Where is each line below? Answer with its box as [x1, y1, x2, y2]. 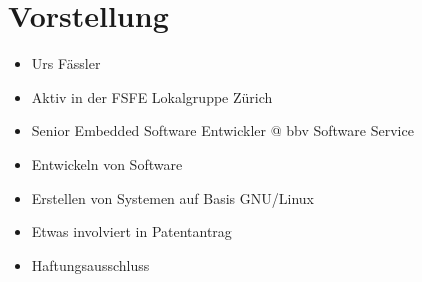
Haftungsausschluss [31, 254, 150, 275]
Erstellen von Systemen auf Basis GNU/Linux [31, 187, 314, 208]
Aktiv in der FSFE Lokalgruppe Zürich [31, 86, 273, 107]
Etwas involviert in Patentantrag [31, 221, 232, 242]
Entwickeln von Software [31, 153, 183, 174]
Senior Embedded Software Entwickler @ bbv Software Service [31, 120, 414, 141]
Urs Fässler [31, 53, 101, 74]
